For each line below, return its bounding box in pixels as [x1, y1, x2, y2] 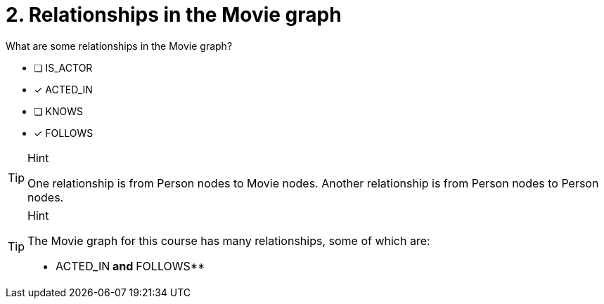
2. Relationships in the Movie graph [6, 3, 342, 27]
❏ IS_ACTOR [34, 61, 93, 74]
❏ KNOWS [34, 105, 83, 117]
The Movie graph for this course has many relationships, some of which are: [27, 233, 430, 248]
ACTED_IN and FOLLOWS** [56, 258, 205, 273]
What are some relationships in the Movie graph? [6, 39, 233, 52]
